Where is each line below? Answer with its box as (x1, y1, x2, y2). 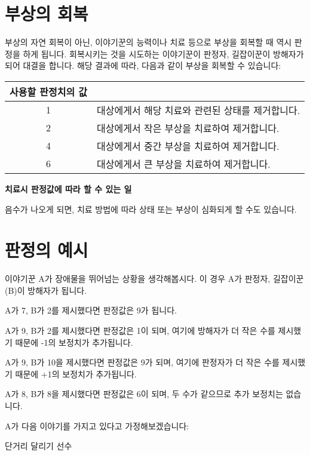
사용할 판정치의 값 (10, 84, 88, 99)
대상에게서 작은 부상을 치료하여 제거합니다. (97, 121, 280, 135)
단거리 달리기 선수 (5, 439, 72, 452)
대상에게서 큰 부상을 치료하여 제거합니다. (97, 156, 271, 171)
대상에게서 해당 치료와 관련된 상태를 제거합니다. (97, 103, 300, 117)
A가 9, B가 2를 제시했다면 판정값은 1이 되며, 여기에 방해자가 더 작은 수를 (5, 324, 275, 336)
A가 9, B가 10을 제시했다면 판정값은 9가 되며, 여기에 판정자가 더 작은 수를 (5, 356, 280, 368)
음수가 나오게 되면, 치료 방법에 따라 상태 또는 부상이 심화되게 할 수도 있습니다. (5, 202, 297, 215)
